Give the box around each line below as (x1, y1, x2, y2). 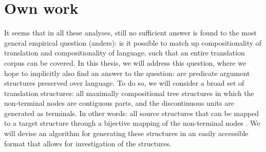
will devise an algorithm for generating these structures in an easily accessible (4, 128, 249, 139)
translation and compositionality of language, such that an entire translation (4, 47, 245, 58)
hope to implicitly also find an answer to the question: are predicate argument (4, 67, 250, 78)
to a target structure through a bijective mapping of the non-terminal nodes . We (4, 118, 260, 128)
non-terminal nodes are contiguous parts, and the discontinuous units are (4, 98, 234, 108)
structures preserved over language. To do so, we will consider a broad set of (4, 78, 244, 88)
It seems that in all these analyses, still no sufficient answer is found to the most (4, 27, 257, 38)
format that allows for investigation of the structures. (4, 138, 172, 148)
